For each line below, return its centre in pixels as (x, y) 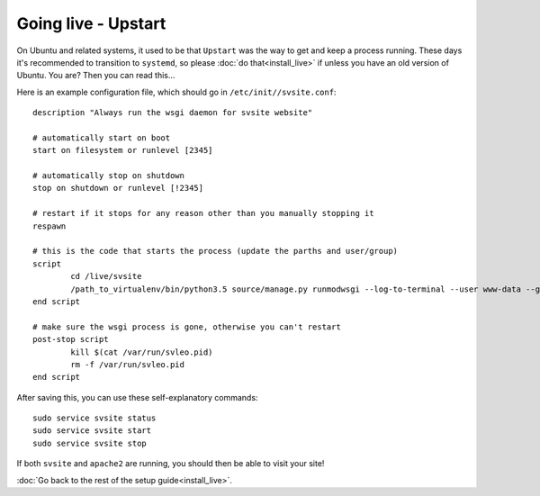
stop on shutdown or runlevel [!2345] (118, 188)
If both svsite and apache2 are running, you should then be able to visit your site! (171, 464)
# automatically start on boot (102, 138)
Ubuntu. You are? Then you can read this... (96, 76)
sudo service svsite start (92, 431)
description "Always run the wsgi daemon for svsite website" (173, 113)
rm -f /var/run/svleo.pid (127, 364)
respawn (49, 226)
